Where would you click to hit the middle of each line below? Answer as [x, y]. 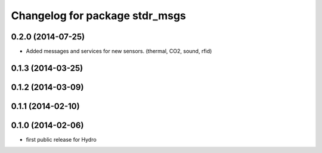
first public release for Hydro [61, 140]
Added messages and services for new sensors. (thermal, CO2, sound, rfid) [119, 51]
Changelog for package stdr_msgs [98, 16]
